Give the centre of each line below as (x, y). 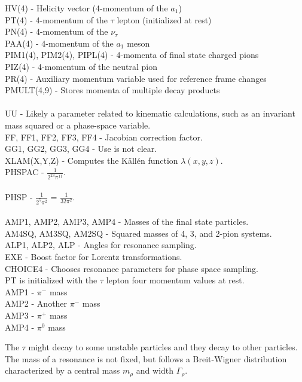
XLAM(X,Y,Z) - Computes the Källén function (91, 160)
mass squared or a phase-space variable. (78, 125)
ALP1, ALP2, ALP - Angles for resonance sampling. (101, 245)
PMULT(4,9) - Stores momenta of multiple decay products (112, 90)
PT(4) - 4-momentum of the (57, 19)
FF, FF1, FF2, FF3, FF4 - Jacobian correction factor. (104, 137)
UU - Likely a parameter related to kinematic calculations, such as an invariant (150, 113)
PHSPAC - (25, 172)
